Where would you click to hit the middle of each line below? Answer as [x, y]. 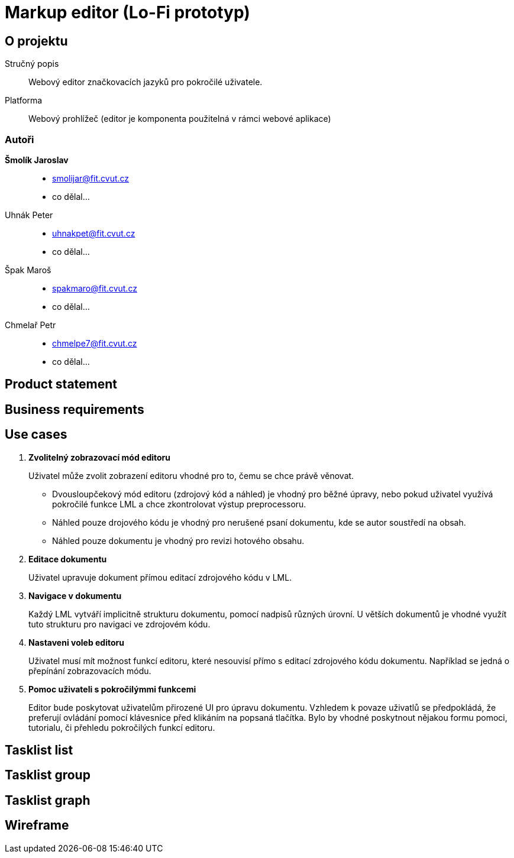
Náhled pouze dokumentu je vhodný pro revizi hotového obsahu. [178, 540]
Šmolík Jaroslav [37, 160]
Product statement [61, 384]
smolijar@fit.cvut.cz [91, 178]
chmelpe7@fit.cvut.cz [95, 343]
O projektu [36, 41]
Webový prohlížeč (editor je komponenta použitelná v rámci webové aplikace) [180, 119]
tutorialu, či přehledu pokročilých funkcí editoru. [122, 727]
